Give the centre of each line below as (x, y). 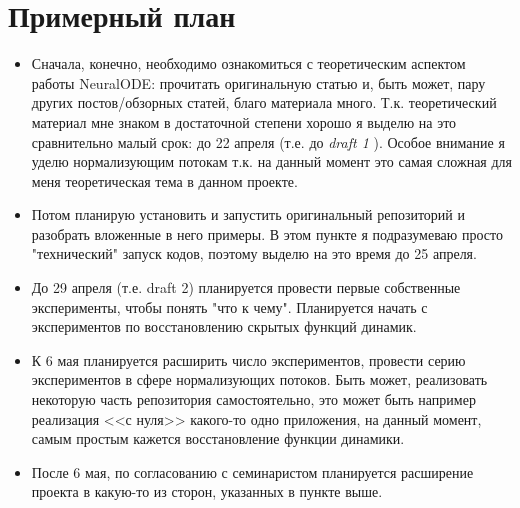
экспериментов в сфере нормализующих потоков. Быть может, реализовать (259, 379)
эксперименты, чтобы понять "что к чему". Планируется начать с (229, 306)
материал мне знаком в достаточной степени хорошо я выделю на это (244, 121)
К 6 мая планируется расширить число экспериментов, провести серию (248, 359)
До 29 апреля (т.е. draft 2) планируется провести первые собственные (246, 287)
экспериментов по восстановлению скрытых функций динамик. (224, 326)
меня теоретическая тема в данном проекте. (164, 180)
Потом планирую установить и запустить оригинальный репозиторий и (248, 214)
